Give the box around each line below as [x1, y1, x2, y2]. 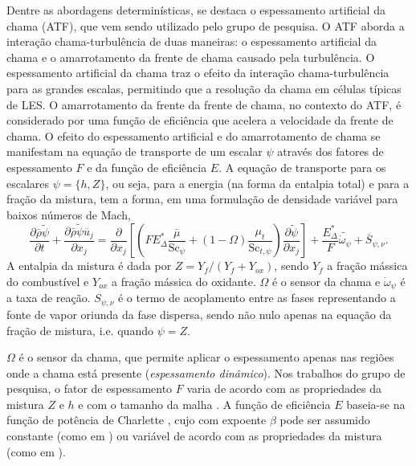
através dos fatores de [277, 143, 384, 160]
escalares [6, 174, 50, 191]
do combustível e [6, 273, 89, 290]
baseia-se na [346, 395, 406, 412]
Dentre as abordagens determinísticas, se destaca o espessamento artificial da [6, 2, 385, 18]
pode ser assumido [279, 411, 370, 428]
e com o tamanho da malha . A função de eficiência [78, 395, 331, 412]
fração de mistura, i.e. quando [6, 321, 153, 338]
